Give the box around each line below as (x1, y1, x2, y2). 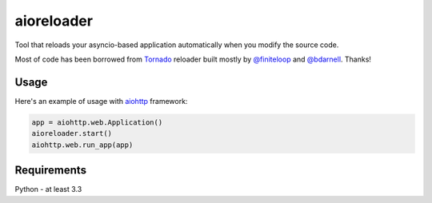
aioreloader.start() (31, 129, 112, 138)
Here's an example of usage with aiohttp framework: (14, 96, 188, 105)
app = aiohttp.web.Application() (31, 117, 163, 127)
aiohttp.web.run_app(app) (31, 140, 134, 149)
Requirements (14, 164, 87, 177)
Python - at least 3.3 (14, 185, 82, 194)
